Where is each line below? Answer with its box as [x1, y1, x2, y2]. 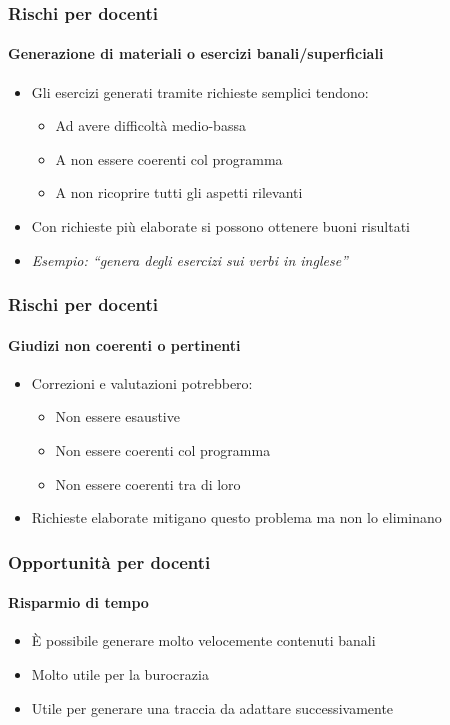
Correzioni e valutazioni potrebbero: [31, 372, 253, 393]
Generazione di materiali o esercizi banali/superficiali [8, 43, 384, 64]
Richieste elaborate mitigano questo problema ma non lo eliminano [31, 507, 442, 528]
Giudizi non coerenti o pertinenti [8, 334, 241, 355]
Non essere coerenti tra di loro [55, 473, 241, 494]
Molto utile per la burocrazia [31, 664, 209, 685]
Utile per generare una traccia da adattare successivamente [31, 697, 394, 718]
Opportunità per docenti [8, 549, 211, 574]
